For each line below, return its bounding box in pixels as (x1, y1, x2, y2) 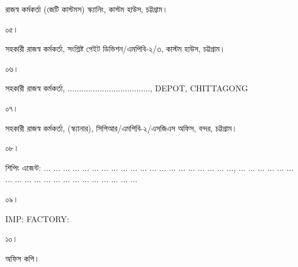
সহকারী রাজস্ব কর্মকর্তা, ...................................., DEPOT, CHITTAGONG (5, 82, 248, 94)
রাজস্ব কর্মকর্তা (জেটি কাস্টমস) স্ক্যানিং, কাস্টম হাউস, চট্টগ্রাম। (5, 3, 168, 15)
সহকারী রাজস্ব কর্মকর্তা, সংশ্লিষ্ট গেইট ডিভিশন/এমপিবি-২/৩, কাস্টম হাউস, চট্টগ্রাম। (5, 42, 226, 55)
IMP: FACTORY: (5, 212, 69, 225)
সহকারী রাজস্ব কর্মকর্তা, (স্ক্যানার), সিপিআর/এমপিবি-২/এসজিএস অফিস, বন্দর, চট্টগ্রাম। (5, 121, 237, 134)
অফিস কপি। (5, 252, 40, 264)
